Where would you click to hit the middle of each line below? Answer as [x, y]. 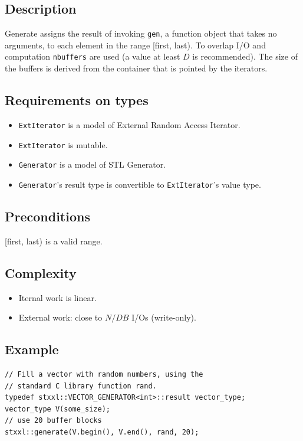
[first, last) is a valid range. [54, 241]
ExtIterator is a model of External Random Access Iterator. [129, 124]
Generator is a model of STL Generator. [92, 164]
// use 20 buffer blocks [53, 421]
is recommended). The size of [245, 56]
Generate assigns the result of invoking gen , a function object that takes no [141, 33]
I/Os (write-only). [164, 317]
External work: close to [60, 317]
